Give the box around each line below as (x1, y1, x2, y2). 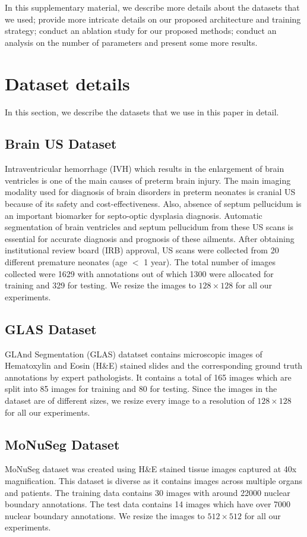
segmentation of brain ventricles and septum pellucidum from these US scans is (5, 221, 293, 233)
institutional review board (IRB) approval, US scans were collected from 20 (5, 244, 279, 256)
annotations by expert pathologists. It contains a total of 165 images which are (5, 370, 292, 383)
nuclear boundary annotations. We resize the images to (5, 509, 205, 522)
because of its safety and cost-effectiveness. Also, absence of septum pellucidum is (5, 197, 302, 210)
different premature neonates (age (5, 256, 128, 268)
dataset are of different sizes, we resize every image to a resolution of (5, 394, 255, 406)
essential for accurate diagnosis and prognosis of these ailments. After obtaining (5, 232, 295, 244)
